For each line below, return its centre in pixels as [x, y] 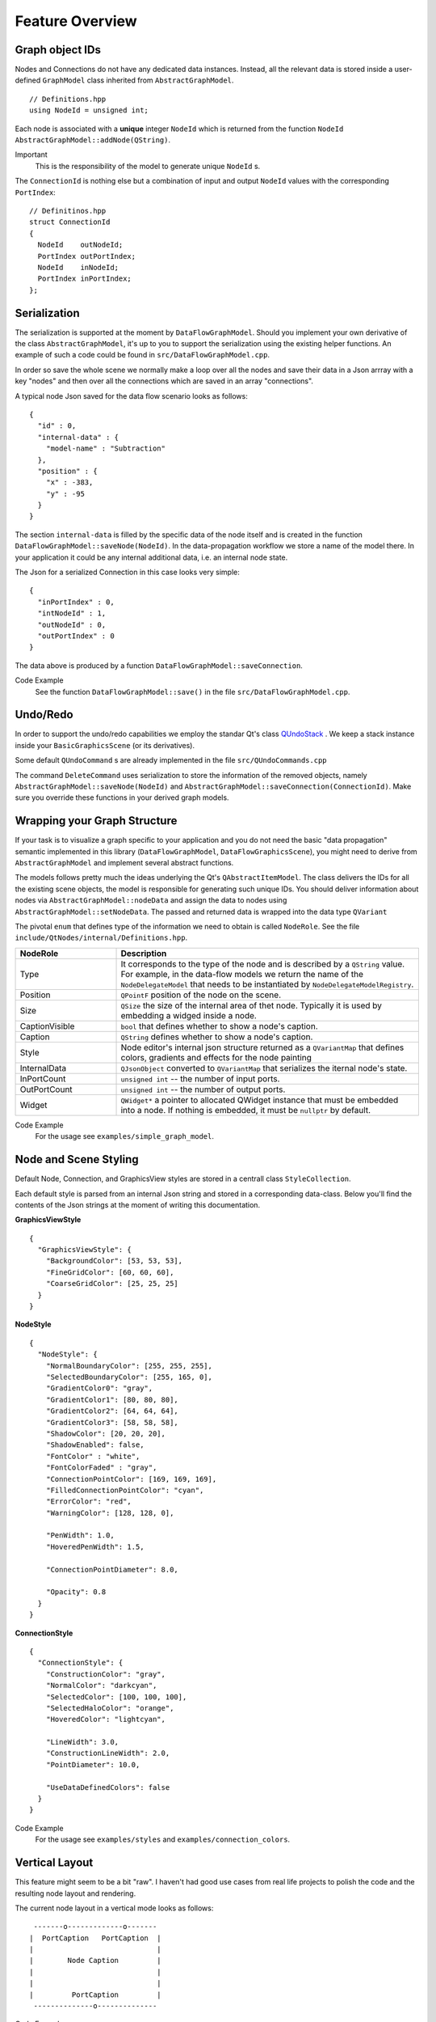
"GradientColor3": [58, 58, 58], [112, 1422]
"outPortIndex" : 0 [76, 636]
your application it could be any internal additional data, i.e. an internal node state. [151, 557]
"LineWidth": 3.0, [82, 1742]
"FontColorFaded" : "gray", [101, 1468]
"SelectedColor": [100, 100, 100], [116, 1697]
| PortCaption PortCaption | [95, 1938]
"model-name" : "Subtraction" [105, 448]
